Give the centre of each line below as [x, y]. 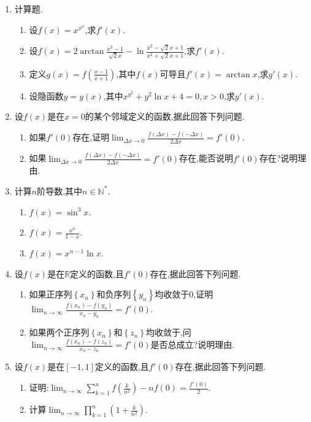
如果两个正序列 [59, 332]
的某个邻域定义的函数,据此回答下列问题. [165, 116]
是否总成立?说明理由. [193, 344]
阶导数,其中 [60, 190]
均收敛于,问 [168, 332]
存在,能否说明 [206, 158]
